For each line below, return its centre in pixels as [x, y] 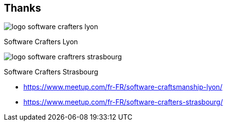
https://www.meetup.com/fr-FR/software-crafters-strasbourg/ [123, 102]
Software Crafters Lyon [41, 42]
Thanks [23, 8]
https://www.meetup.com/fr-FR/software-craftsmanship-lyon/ [123, 87]
